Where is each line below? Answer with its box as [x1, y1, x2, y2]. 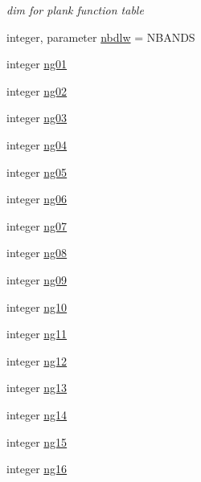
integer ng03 [6, 109, 68, 126]
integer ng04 [6, 136, 68, 153]
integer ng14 [6, 406, 68, 423]
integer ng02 [6, 82, 68, 99]
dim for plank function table [6, 2, 144, 18]
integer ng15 [6, 433, 68, 450]
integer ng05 [6, 163, 68, 180]
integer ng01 [6, 55, 68, 72]
